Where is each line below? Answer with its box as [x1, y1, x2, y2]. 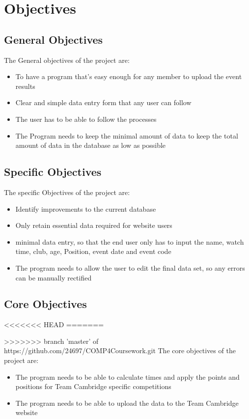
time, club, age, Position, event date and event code [15, 246, 171, 256]
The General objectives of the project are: [4, 55, 130, 65]
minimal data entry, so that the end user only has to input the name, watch [15, 236, 244, 247]
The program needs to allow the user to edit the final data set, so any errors [15, 262, 245, 273]
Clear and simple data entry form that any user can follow [15, 97, 192, 108]
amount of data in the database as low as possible [15, 140, 166, 150]
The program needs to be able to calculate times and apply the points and [15, 371, 240, 382]
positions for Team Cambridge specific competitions [15, 381, 171, 391]
